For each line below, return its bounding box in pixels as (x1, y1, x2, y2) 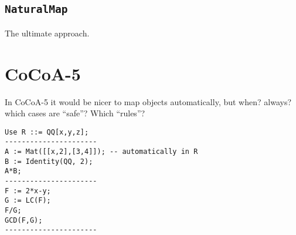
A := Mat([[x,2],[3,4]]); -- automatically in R (5, 147, 198, 156)
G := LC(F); (5, 196, 51, 205)
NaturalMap (5, 3, 68, 16)
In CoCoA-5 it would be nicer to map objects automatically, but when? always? (5, 95, 292, 108)
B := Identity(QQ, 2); (5, 157, 93, 166)
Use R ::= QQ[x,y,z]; (5, 127, 89, 136)
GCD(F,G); (5, 216, 43, 224)
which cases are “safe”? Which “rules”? (5, 107, 145, 119)
